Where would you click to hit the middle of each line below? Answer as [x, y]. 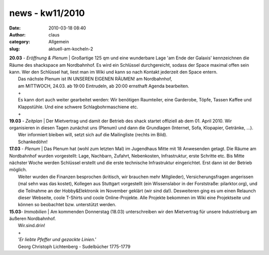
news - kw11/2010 [47, 13]
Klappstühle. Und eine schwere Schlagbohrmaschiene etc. [78, 107]
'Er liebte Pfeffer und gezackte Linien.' [57, 240]
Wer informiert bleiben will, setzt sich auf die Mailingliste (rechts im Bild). [93, 135]
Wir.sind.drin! [32, 226]
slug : [14, 49]
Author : [17, 34]
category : [20, 42]
